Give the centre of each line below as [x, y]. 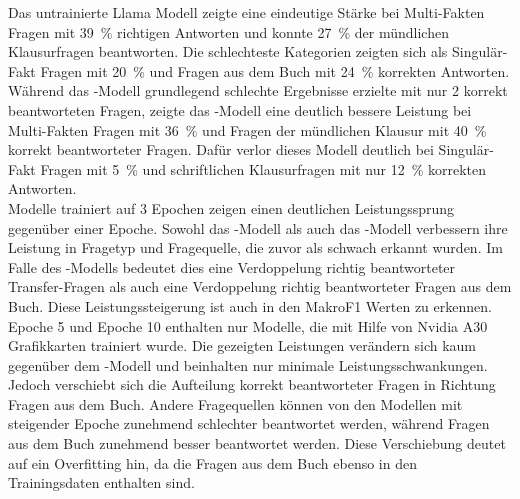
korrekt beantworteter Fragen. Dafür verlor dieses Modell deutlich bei [221, 149]
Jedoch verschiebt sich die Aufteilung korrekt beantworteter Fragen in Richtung [252, 384]
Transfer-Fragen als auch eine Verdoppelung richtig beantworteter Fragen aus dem [260, 286]
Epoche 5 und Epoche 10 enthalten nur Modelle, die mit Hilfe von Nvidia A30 [248, 325]
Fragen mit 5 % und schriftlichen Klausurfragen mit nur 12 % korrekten [263, 168]
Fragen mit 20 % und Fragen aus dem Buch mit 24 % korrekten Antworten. [275, 70]
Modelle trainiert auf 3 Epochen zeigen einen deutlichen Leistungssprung [231, 207]
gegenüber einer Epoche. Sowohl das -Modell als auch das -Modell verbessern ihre [258, 227]
